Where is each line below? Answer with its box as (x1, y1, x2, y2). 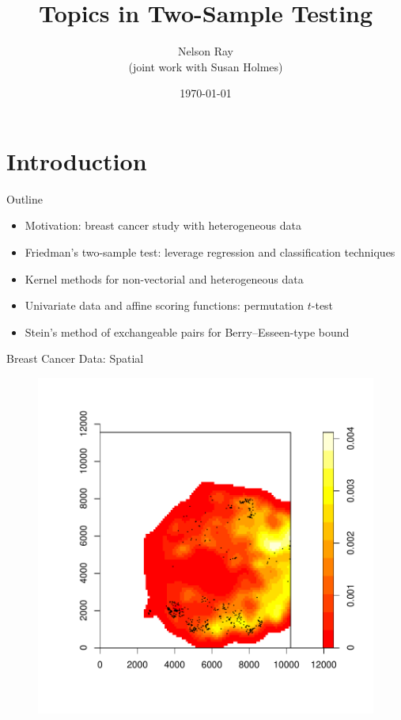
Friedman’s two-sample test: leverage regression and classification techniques (25, 244, 395, 261)
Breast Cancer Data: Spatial (6, 350, 144, 367)
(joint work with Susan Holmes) (128, 58, 283, 74)
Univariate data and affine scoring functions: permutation (25, 297, 305, 314)
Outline (6, 190, 43, 207)
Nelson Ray (178, 43, 233, 59)
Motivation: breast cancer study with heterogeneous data (25, 217, 301, 234)
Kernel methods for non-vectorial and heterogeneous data (25, 270, 304, 287)
